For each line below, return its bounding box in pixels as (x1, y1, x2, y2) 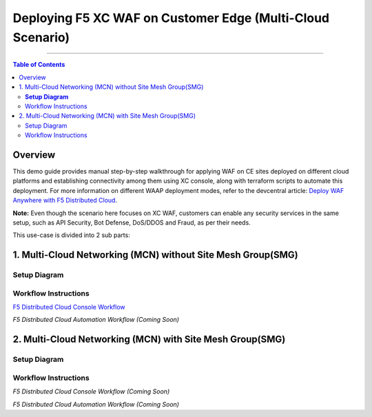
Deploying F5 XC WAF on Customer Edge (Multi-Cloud (12, 10, 330, 26)
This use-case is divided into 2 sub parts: (12, 231, 130, 239)
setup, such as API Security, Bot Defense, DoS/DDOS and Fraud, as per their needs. (12, 218, 251, 227)
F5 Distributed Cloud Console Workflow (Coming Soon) (12, 387, 170, 396)
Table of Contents (12, 61, 65, 69)
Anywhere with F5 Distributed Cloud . (12, 196, 117, 205)
